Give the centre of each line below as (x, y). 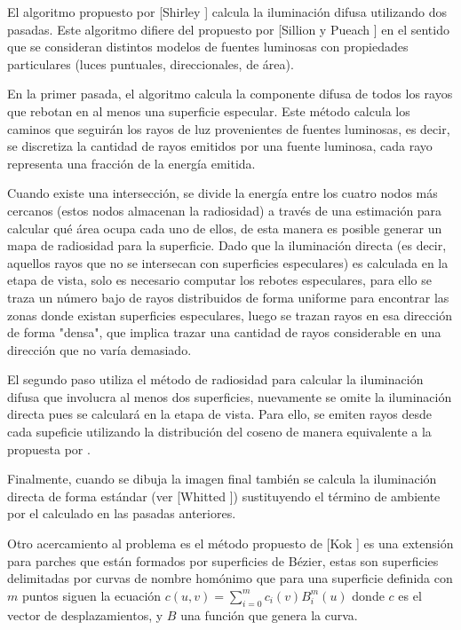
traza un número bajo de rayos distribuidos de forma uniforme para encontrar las (228, 297)
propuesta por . (49, 449)
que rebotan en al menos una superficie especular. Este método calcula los (209, 110)
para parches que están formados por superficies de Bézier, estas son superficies (223, 560)
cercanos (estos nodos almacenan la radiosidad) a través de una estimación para (225, 210)
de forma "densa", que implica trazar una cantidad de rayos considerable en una (224, 332)
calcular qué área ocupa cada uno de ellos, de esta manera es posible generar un (225, 228)
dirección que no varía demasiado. (99, 349)
